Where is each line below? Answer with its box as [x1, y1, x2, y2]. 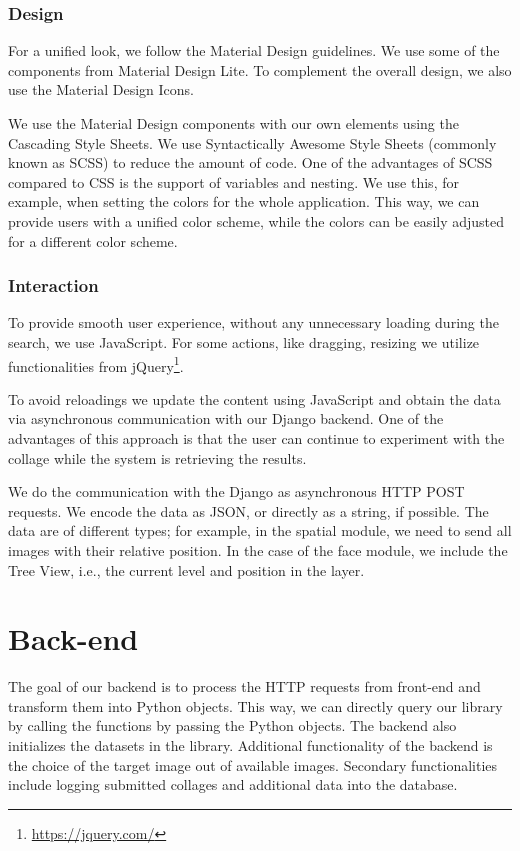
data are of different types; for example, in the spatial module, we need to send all [8, 520, 512, 541]
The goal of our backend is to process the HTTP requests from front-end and [8, 676, 481, 697]
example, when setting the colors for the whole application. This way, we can [8, 191, 480, 212]
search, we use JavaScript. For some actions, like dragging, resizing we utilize [8, 331, 480, 352]
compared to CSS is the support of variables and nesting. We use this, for [8, 171, 459, 192]
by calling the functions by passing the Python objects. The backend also [8, 715, 457, 736]
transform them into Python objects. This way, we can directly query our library [8, 695, 503, 716]
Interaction [8, 273, 99, 298]
